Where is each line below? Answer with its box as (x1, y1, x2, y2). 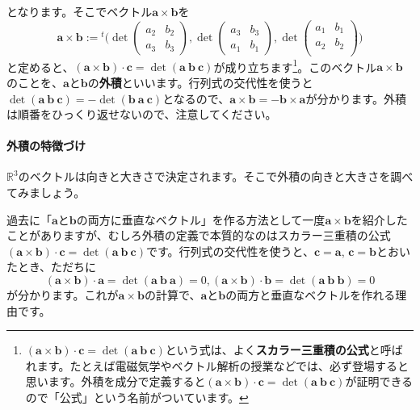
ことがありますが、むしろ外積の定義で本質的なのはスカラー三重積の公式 (6, 227, 391, 244)
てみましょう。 (6, 184, 86, 201)
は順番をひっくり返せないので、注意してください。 (6, 106, 277, 123)
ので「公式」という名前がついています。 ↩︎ (25, 389, 249, 406)
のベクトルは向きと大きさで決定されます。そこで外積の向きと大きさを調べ (18, 168, 414, 185)
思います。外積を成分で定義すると (25, 373, 206, 390)
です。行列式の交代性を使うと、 (145, 242, 315, 259)
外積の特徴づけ (6, 137, 86, 154)
